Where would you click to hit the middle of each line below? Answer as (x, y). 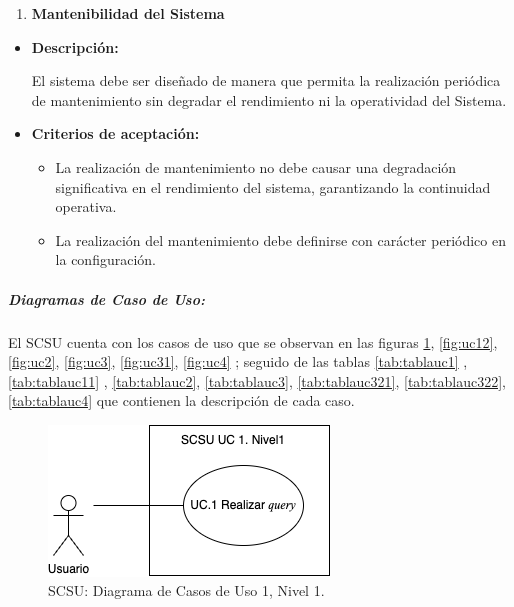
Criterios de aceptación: (115, 133)
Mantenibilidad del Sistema (128, 13)
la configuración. (105, 259)
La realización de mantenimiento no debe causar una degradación (256, 166)
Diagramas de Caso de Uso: (106, 298)
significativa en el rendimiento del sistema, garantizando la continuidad (273, 186)
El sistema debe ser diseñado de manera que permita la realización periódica (266, 80)
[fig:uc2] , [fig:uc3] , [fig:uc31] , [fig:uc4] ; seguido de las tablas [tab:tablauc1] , (238, 361)
